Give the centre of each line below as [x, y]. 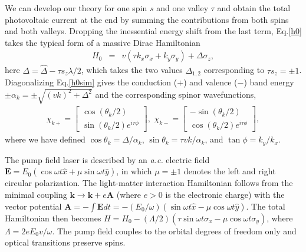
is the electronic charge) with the [225, 195]
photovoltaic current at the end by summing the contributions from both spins [147, 19]
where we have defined [45, 139]
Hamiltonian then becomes [53, 218]
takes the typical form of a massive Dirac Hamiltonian [103, 42]
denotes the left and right [230, 171]
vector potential [33, 206]
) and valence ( [210, 82]
